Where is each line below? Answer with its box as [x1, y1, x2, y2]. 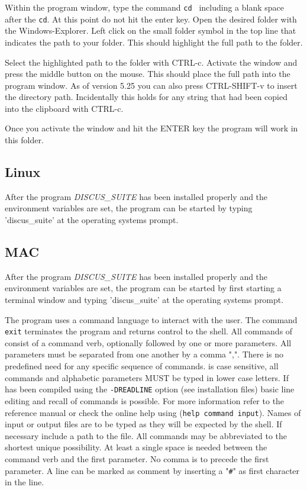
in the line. [5, 476, 44, 488]
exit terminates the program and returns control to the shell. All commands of [5, 325, 293, 337]
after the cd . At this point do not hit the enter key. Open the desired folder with [5, 12, 297, 25]
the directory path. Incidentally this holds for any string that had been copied [5, 91, 288, 103]
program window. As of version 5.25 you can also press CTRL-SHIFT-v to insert [5, 79, 298, 91]
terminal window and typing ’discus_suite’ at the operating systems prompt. [5, 294, 284, 306]
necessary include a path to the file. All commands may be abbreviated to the [5, 429, 287, 441]
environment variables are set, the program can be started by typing [5, 202, 253, 214]
